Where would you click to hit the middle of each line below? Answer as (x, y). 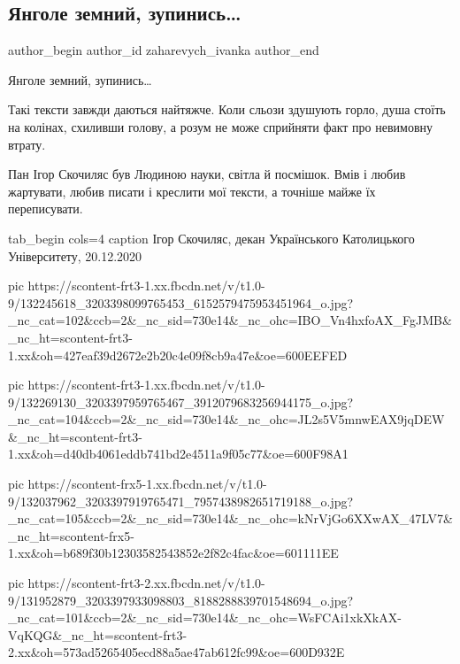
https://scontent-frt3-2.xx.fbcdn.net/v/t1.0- (146, 583)
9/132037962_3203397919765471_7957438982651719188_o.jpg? (181, 501)
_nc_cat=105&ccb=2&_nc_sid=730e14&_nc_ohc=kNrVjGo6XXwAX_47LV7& (230, 518)
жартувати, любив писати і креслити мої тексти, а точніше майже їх (192, 191)
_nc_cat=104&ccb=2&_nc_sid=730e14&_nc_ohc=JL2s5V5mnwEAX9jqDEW (226, 419)
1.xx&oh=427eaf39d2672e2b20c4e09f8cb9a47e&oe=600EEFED (178, 355)
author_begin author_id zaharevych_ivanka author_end (164, 50)
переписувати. (46, 208)
